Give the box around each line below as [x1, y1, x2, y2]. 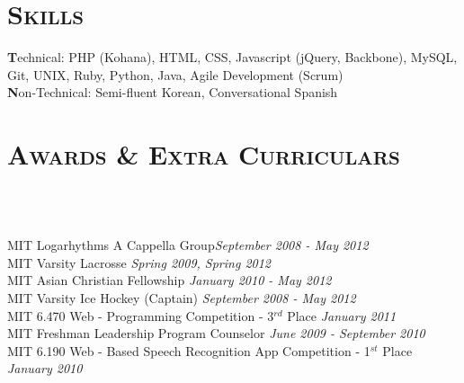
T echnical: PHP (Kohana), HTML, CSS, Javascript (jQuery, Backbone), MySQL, [7, 48, 458, 67]
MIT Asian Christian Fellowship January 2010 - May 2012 [7, 271, 332, 289]
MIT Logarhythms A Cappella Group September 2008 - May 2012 [7, 236, 369, 254]
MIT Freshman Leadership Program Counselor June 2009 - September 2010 [7, 324, 425, 343]
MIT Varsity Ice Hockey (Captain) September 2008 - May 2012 [7, 289, 356, 307]
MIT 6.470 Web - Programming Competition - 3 [7, 306, 274, 325]
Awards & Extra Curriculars [7, 136, 400, 173]
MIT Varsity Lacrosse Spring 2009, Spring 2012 [7, 253, 272, 272]
